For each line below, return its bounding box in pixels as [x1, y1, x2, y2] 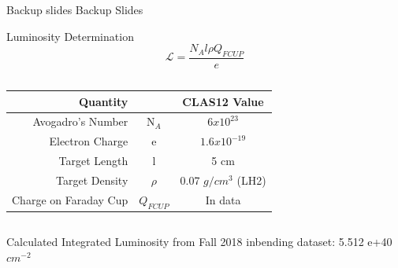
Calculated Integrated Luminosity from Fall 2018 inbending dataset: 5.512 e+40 [6, 233, 392, 250]
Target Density [55, 171, 128, 188]
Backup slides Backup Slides [6, 2, 143, 17]
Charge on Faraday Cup [12, 192, 128, 208]
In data [205, 192, 241, 208]
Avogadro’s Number [32, 113, 128, 130]
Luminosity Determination [6, 28, 134, 44]
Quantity [78, 93, 128, 109]
